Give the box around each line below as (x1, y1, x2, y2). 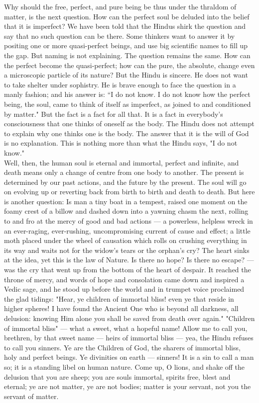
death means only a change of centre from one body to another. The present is (4, 167, 244, 177)
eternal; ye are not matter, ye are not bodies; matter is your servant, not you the (4, 381, 251, 392)
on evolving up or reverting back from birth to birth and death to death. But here (4, 186, 255, 197)
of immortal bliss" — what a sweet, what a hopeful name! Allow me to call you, (4, 322, 248, 333)
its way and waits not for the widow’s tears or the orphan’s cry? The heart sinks (4, 244, 250, 255)
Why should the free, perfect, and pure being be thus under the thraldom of (4, 1, 237, 11)
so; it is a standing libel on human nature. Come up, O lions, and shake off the (4, 361, 245, 372)
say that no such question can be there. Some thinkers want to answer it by (4, 30, 235, 41)
